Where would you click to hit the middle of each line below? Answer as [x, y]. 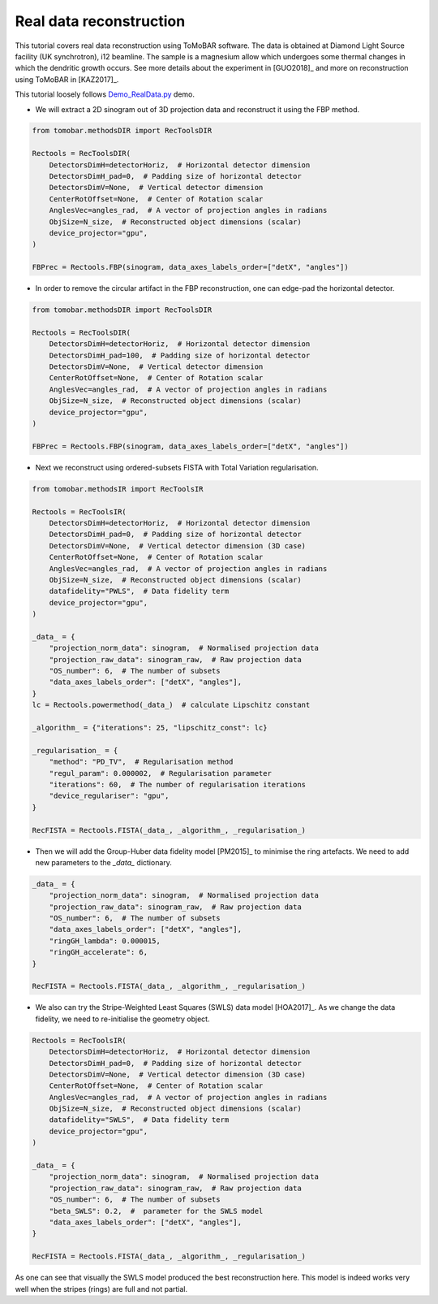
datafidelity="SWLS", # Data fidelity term [139, 1120]
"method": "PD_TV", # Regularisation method [141, 762]
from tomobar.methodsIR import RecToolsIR [118, 489]
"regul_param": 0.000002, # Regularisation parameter [160, 773]
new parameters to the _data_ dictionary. [103, 862]
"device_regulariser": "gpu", [109, 796]
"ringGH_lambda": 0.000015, [105, 941]
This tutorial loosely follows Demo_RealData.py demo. [105, 94]
